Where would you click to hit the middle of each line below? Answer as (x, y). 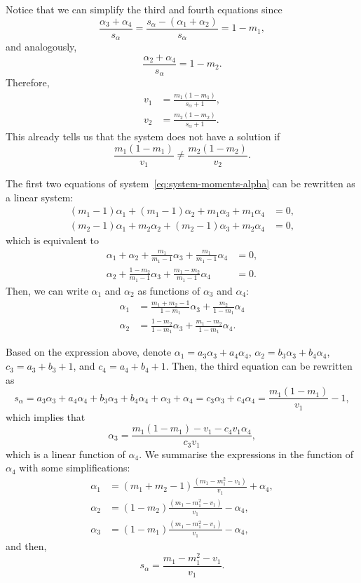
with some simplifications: (75, 468)
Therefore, (28, 82)
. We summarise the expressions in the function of (246, 454)
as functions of (169, 290)
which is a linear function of (66, 454)
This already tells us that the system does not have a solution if (143, 136)
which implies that (46, 416)
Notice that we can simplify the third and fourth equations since (144, 9)
